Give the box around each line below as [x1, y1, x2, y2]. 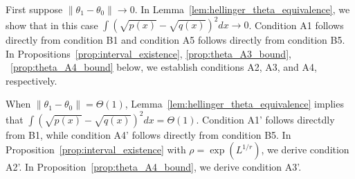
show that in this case [6, 17, 98, 32]
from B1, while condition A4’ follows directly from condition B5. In [6, 127, 291, 142]
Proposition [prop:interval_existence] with [6, 142, 186, 157]
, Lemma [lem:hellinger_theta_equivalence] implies [125, 96, 344, 111]
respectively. [6, 73, 57, 87]
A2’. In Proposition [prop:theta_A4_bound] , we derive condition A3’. [6, 160, 302, 174]
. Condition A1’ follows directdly [196, 112, 335, 126]
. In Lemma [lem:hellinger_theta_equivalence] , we [134, 2, 350, 16]
